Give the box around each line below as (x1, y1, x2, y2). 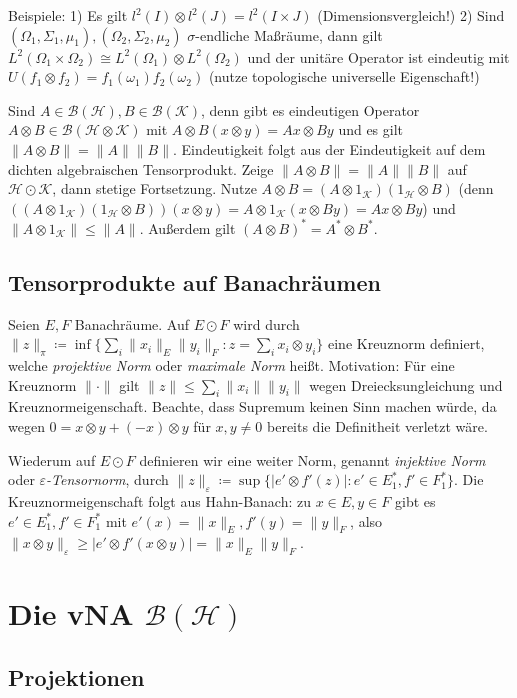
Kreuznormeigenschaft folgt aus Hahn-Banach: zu (8, 491, 311, 511)
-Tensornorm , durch (46, 469, 169, 490)
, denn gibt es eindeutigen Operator (201, 99, 420, 120)
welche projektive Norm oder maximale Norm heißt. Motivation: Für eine (8, 355, 455, 376)
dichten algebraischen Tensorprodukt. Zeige (8, 158, 274, 179)
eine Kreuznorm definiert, (328, 333, 485, 354)
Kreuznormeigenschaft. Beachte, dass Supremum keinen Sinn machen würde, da (8, 396, 497, 417)
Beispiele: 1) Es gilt (8, 5, 128, 25)
